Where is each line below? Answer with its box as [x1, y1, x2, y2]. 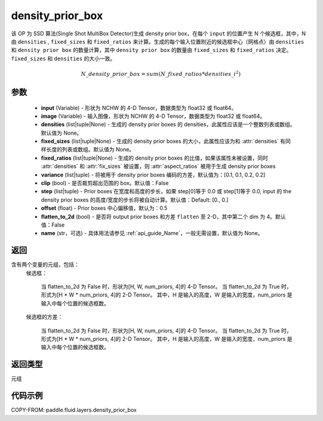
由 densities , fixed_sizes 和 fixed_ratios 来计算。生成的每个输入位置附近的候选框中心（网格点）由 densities [11, 38, 304, 45]
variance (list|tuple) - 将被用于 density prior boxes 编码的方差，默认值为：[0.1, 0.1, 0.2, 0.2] [41, 171, 266, 178]
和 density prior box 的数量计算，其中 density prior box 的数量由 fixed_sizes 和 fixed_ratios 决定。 [11, 47, 292, 54]
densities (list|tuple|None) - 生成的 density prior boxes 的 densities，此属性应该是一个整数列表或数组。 [41, 121, 295, 128]
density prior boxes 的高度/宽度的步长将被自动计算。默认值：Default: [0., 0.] [41, 196, 228, 203]
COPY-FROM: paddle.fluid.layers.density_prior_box [11, 407, 137, 414]
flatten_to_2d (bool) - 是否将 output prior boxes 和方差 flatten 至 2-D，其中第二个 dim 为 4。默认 [41, 213, 287, 220]
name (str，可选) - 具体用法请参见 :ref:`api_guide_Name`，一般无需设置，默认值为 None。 [41, 230, 263, 237]
